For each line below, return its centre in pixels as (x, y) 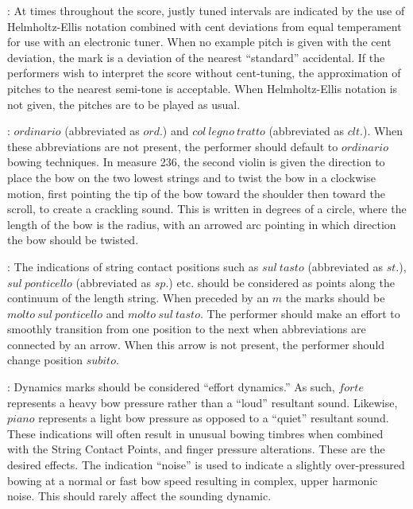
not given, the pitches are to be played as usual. (124, 104)
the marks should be (335, 298)
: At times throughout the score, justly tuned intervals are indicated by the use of (206, 10)
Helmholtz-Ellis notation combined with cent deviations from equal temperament (205, 26)
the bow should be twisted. (73, 240)
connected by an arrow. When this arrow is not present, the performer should (196, 344)
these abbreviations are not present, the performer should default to (173, 146)
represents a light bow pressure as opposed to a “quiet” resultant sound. (214, 418)
